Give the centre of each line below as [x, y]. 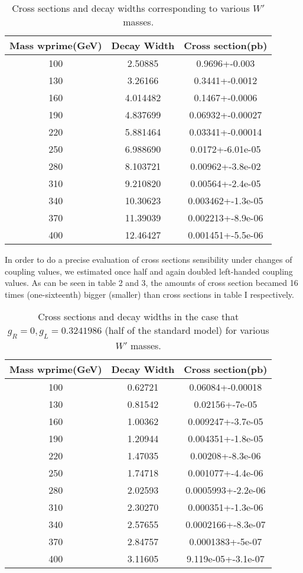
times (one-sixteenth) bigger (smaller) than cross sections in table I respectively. [149, 294]
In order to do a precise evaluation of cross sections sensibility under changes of [149, 259]
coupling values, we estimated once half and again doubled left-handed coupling [149, 271]
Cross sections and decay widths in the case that [139, 317]
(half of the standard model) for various [187, 330]
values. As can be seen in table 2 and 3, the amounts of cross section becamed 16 [151, 283]
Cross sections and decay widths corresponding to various [131, 8]
